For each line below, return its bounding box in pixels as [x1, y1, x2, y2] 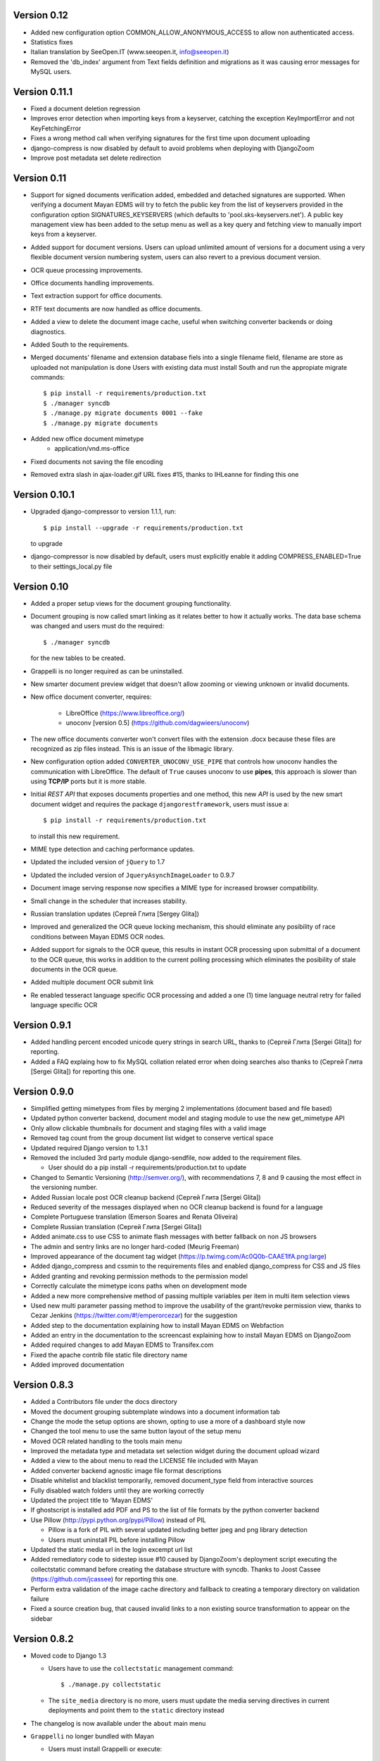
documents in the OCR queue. [30, 965, 118, 973]
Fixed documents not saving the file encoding [30, 457, 163, 466]
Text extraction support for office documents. [30, 292, 163, 300]
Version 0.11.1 [13, 85, 73, 98]
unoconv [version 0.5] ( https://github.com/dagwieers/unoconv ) [65, 718, 250, 727]
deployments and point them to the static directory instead [48, 1706, 224, 1715]
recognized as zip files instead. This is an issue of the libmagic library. [30, 744, 234, 753]
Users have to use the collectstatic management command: [48, 1664, 234, 1673]
